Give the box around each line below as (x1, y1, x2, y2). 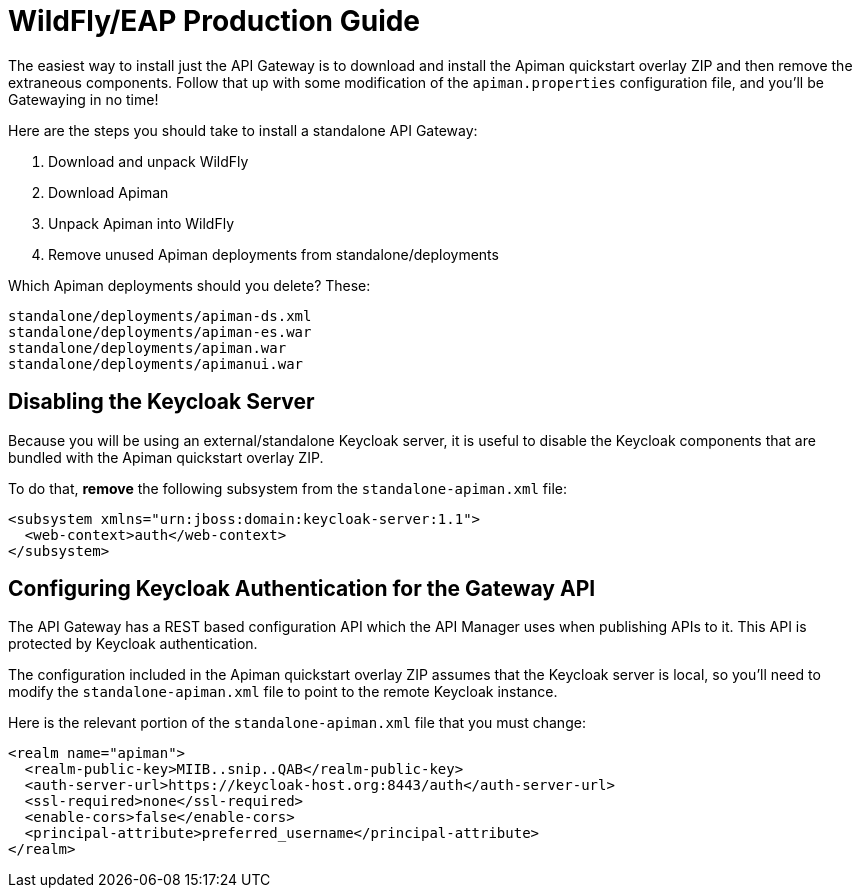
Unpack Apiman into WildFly (48, 214, 235, 232)
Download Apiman (48, 183, 169, 201)
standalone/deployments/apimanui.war (8, 355, 304, 372)
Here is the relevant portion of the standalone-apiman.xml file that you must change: (8, 714, 586, 732)
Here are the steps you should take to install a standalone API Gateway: (8, 121, 478, 139)
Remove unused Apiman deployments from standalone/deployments (48, 245, 499, 263)
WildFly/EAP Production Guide (8, 4, 421, 38)
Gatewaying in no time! (8, 90, 159, 108)
